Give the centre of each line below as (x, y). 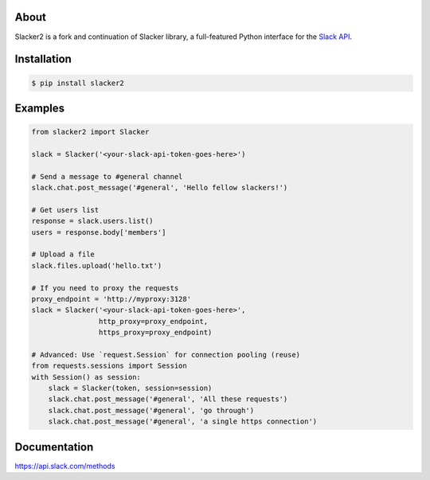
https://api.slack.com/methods (65, 466)
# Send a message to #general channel (107, 176)
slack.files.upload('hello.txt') (97, 265)
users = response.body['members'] (99, 232)
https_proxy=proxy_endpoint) (155, 333)
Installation (43, 59)
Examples (40, 108)
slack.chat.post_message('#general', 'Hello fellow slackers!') (160, 188)
